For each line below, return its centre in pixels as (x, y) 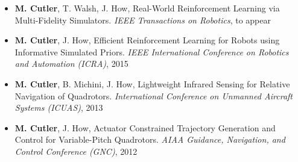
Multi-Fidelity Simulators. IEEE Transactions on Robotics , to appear (143, 20)
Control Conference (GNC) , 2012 (76, 151)
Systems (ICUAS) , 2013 (59, 107)
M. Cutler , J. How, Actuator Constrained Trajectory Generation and (145, 127)
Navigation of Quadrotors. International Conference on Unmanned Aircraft (154, 95)
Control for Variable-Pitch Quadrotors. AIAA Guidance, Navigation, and (150, 139)
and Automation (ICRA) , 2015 (71, 64)
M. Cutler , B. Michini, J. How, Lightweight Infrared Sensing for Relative (152, 83)
